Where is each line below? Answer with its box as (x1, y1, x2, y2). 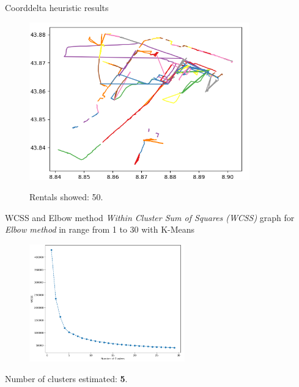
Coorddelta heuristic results (5, 1, 109, 13)
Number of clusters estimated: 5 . (5, 372, 128, 385)
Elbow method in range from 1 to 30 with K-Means (5, 223, 195, 236)
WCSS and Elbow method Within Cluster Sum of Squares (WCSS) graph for (5, 211, 295, 224)
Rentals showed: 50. (29, 190, 103, 203)
